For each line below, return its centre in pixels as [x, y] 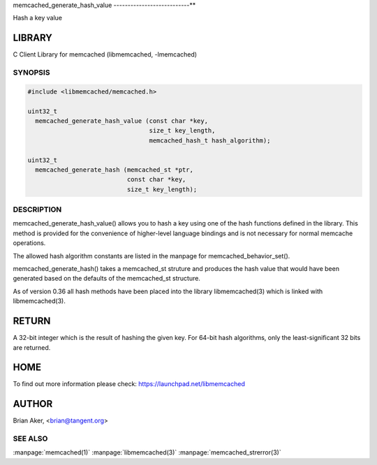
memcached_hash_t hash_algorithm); [210, 140]
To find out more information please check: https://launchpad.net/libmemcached [129, 384]
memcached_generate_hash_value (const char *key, [122, 121]
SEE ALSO [30, 438]
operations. [29, 243]
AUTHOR [33, 404]
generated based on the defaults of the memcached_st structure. [106, 279]
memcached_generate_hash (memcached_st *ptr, [114, 170]
